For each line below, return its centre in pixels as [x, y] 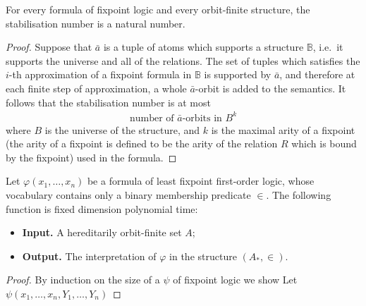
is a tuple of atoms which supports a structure [203, 47]
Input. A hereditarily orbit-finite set [102, 232]
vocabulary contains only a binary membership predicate [128, 195]
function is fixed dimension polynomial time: [102, 208]
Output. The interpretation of [89, 256]
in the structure [203, 256]
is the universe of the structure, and [122, 129]
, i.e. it [328, 47]
